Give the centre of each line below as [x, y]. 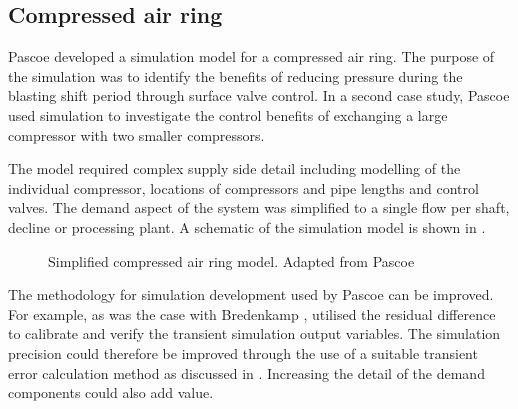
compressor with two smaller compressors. [136, 134]
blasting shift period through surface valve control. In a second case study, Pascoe [259, 95]
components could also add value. [111, 392]
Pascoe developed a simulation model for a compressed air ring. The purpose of [251, 56]
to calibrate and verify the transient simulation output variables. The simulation [254, 333]
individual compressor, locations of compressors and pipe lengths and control [243, 187]
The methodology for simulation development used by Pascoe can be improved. [251, 294]
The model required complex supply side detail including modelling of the [234, 168]
